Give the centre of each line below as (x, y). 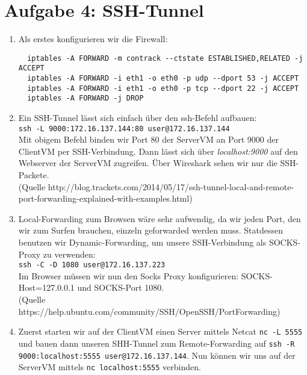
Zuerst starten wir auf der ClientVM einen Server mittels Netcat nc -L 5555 (160, 331)
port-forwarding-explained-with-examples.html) (105, 198)
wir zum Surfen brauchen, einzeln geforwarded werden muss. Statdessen (151, 230)
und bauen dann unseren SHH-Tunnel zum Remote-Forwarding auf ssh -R (157, 343)
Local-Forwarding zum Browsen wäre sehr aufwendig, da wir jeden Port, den (160, 218)
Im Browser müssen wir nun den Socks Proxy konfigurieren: (129, 275)
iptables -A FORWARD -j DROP (85, 98)
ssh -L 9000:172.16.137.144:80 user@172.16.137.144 (124, 129)
